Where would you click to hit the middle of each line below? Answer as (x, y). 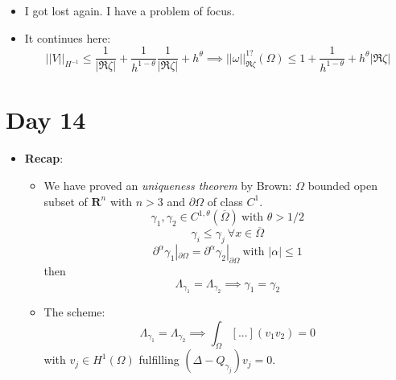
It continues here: (68, 37)
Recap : (44, 158)
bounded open (342, 185)
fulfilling (159, 359)
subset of (66, 201)
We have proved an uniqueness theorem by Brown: (168, 185)
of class (225, 201)
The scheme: (74, 311)
